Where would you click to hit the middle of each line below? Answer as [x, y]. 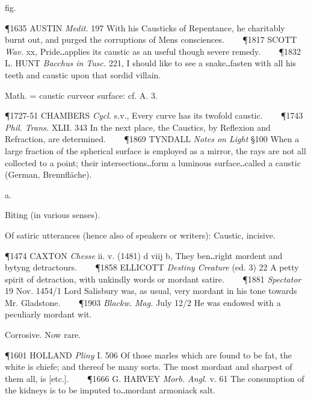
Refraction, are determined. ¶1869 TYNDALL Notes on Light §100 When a [152, 139]
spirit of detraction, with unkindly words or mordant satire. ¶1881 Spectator [153, 279]
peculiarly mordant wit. [48, 314]
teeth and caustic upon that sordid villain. [83, 74]
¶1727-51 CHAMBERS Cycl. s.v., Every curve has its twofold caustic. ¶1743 [154, 115]
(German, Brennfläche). [48, 174]
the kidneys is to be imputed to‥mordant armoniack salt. [110, 390]
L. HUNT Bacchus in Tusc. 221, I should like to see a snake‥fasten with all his [151, 63]
